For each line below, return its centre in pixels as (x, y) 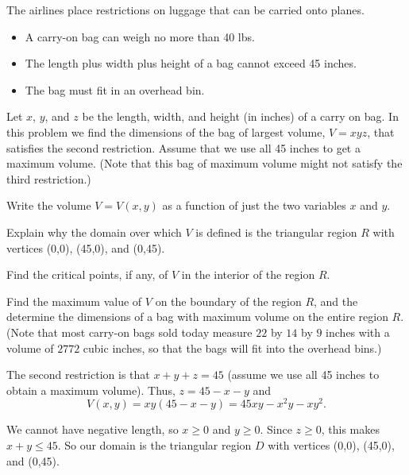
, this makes (350, 429)
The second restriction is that (78, 375)
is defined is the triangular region (276, 232)
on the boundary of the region (228, 301)
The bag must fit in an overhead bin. (115, 89)
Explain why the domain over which (94, 232)
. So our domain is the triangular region (154, 444)
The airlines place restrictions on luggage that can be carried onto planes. (185, 10)
